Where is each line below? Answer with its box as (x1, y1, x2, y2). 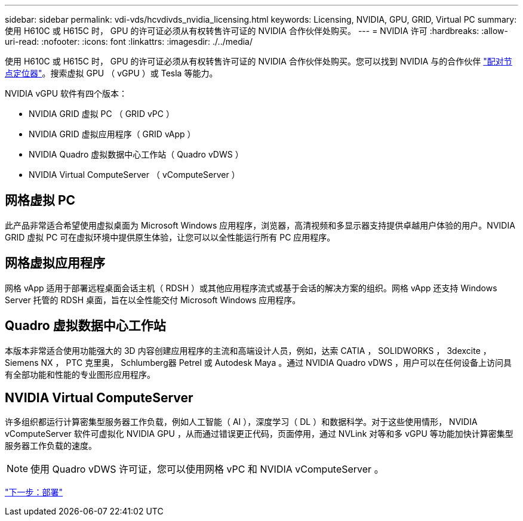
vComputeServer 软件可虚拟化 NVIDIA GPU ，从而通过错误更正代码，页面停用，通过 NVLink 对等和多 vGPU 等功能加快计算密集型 (5, 428, 513, 439)
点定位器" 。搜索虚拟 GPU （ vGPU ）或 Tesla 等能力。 (5, 68, 218, 78)
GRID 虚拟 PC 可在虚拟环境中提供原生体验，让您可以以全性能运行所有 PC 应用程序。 (5, 232, 336, 242)
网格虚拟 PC (5, 193, 76, 208)
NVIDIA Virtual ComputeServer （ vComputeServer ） (29, 169, 240, 180)
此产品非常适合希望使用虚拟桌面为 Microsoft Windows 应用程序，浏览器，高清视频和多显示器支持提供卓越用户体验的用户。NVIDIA (5, 220, 515, 230)
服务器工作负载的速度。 (5, 440, 97, 451)
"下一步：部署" (5, 487, 63, 498)
